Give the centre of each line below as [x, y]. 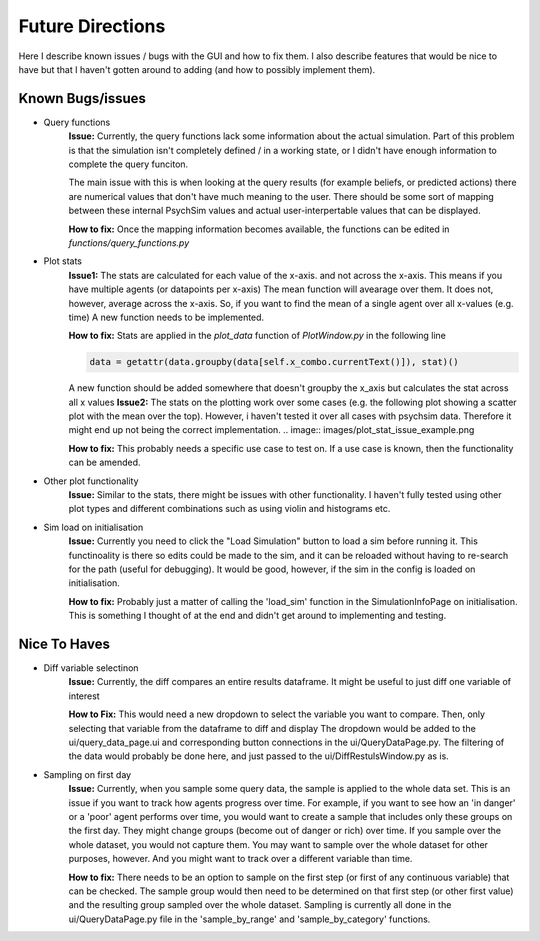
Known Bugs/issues [82, 98]
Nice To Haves [64, 643]
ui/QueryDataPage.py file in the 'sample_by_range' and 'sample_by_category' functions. [249, 919]
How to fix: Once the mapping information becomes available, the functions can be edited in [259, 229]
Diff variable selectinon [91, 668]
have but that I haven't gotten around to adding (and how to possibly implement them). [197, 69]
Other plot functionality [91, 481]
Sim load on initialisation [93, 527]
